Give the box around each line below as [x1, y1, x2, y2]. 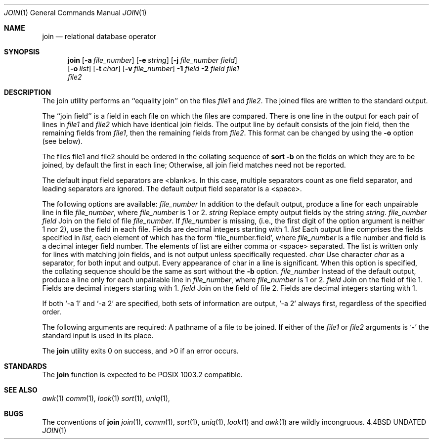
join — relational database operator [42, 32, 157, 41]
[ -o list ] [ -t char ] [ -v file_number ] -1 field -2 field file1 [68, 64, 239, 73]
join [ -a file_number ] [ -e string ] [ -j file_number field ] [68, 56, 237, 64]
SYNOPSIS [4, 47, 40, 56]
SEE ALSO [4, 386, 38, 394]
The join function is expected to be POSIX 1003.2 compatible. [42, 370, 243, 379]
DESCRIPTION [4, 88, 51, 96]
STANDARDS [4, 362, 47, 370]
